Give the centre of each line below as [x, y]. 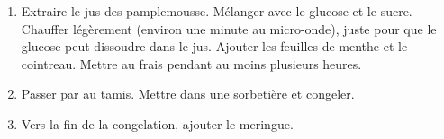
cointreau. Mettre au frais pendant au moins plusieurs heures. [191, 63]
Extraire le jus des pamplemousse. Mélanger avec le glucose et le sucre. [217, 11]
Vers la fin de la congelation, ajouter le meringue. [157, 123]
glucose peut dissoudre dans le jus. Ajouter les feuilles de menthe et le [214, 46]
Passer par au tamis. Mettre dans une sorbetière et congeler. [188, 94]
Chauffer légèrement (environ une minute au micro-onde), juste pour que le [229, 28]
